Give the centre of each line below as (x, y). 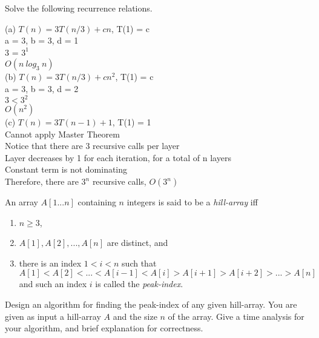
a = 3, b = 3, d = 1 (42, 40)
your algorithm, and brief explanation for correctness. (104, 328)
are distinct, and (137, 243)
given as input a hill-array (53, 316)
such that (139, 263)
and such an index (53, 284)
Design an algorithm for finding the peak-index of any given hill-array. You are (151, 304)
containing (97, 202)
